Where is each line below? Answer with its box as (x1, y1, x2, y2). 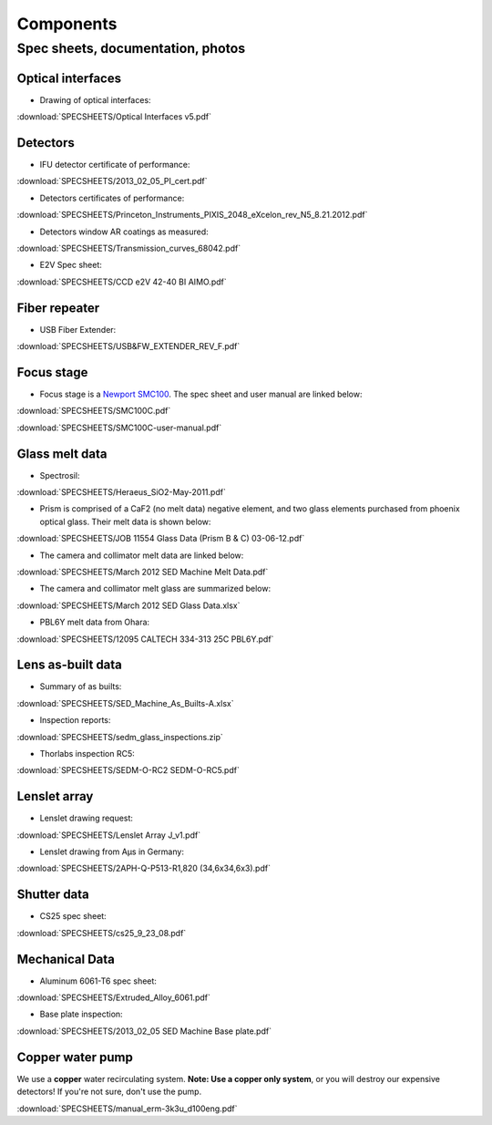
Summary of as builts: (39, 681, 122, 692)
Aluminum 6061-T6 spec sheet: (39, 975, 157, 986)
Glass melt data (16, 446, 108, 461)
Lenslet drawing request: (39, 812, 134, 824)
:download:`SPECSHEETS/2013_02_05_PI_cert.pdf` (16, 176, 208, 187)
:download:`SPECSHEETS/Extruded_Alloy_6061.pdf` (16, 992, 211, 1003)
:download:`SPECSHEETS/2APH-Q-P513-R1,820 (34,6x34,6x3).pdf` (16, 862, 271, 874)
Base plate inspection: (39, 1008, 123, 1020)
